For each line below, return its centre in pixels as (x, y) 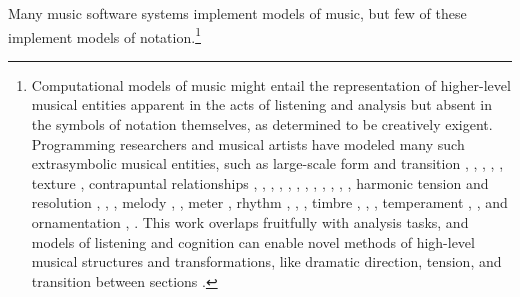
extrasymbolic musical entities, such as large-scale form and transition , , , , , (267, 163)
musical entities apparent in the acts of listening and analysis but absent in (262, 104)
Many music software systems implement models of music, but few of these (237, 13)
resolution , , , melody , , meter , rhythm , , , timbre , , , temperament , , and (269, 202)
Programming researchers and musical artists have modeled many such (248, 143)
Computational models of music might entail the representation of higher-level (271, 84)
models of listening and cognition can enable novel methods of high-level (253, 241)
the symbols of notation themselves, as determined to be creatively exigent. (262, 124)
